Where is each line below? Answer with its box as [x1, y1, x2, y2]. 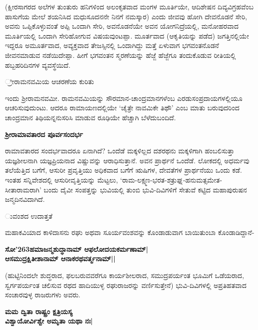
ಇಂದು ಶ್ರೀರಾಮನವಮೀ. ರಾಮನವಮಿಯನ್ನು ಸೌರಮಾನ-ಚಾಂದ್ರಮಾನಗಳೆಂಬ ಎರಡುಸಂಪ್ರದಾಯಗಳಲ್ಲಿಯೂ [5, 93, 243, 103]
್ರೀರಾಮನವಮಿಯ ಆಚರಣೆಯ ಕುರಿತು [5, 76, 94, 87]
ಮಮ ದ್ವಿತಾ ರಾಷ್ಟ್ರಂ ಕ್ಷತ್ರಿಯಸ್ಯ [5, 306, 73, 316]
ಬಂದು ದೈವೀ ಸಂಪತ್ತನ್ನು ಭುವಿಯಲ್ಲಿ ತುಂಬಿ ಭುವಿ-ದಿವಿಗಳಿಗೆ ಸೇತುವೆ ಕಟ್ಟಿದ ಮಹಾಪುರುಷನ [44, 184, 247, 194]
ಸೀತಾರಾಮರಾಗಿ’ [5, 184, 42, 194]
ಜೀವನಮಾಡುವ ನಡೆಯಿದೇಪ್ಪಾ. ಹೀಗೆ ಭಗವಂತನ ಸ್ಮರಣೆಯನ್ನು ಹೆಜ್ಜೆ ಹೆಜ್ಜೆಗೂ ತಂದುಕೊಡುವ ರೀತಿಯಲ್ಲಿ [5, 49, 236, 60]
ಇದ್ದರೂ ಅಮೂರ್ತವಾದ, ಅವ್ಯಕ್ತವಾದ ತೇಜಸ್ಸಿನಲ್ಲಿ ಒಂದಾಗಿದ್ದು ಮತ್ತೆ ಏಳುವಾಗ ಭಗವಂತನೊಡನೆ [5, 40, 219, 50]
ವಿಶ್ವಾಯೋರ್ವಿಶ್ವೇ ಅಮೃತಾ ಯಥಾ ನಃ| [5, 316, 93, 326]
